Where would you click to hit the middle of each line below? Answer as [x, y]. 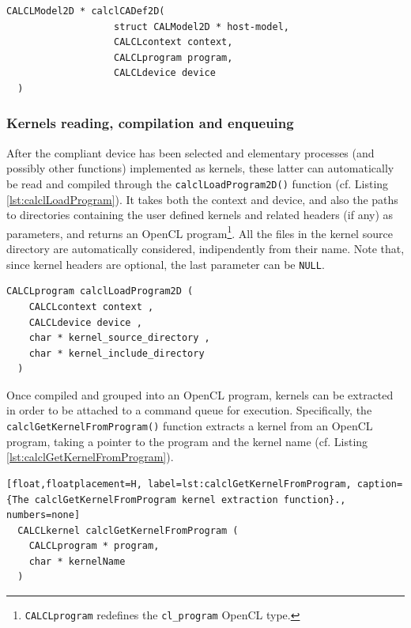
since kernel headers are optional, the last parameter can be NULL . [166, 264]
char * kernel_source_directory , [119, 338]
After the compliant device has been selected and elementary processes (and [190, 152]
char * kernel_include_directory [117, 353]
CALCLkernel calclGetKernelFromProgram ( [128, 530]
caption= [380, 484]
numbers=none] [43, 515]
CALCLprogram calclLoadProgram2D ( [100, 291]
